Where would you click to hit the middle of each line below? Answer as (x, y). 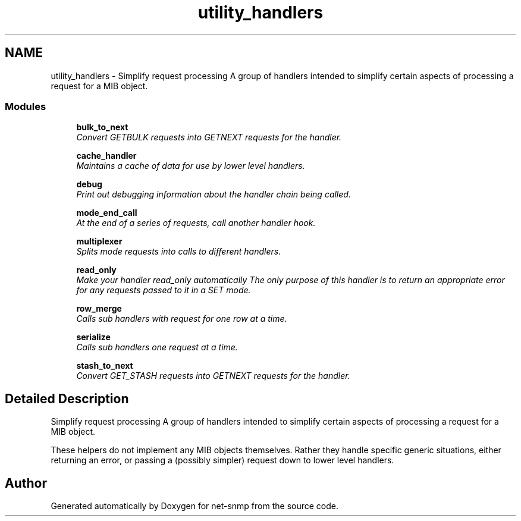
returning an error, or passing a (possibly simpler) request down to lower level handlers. (222, 460)
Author (26, 483)
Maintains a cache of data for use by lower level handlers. (191, 166)
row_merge (99, 309)
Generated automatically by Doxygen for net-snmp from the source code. (195, 506)
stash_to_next (105, 366)
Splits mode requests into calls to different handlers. (179, 252)
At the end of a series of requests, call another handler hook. (196, 223)
